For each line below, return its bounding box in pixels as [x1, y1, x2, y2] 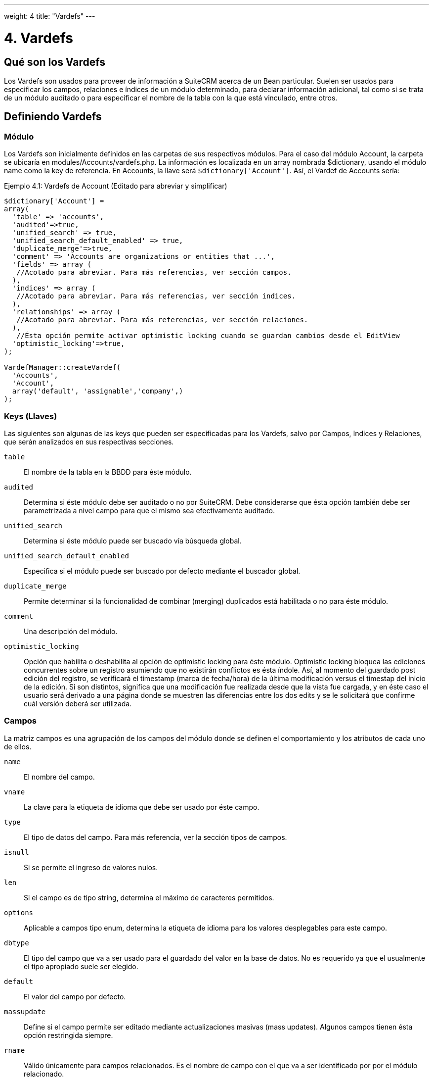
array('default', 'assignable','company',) [12, 387, 183, 395]
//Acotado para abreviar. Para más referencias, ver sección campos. [16, 268, 292, 277]
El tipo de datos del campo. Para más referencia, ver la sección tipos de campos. [24, 833, 287, 841]
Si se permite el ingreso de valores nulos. [24, 863, 158, 872]
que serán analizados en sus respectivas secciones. [4, 437, 174, 446]
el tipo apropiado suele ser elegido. [24, 962, 138, 971]
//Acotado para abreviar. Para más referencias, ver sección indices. [16, 292, 296, 300]
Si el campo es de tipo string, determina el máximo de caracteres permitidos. [24, 893, 274, 902]
